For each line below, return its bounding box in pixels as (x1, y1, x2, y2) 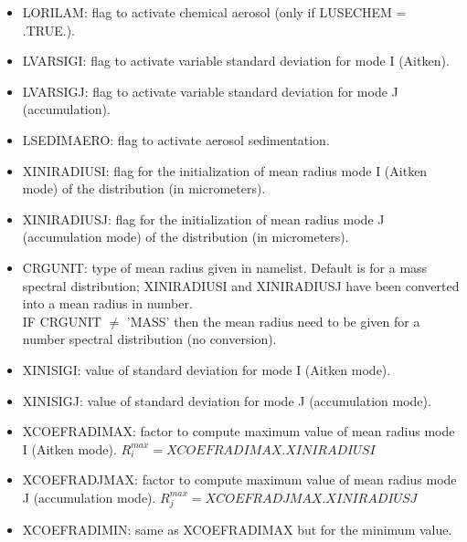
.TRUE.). (22, 20, 75, 39)
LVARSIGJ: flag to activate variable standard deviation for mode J (22, 81, 398, 100)
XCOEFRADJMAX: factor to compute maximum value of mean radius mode (22, 470, 457, 489)
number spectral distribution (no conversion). (22, 329, 277, 349)
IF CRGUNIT (22, 311, 101, 330)
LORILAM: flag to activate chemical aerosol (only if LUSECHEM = (22, 3, 407, 21)
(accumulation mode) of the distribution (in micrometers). (22, 227, 349, 246)
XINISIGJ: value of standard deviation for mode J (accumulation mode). (22, 391, 431, 410)
